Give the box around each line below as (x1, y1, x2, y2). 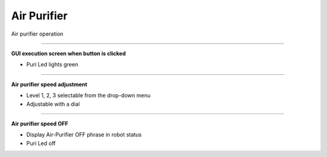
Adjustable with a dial (26, 100, 80, 107)
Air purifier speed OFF (11, 120, 68, 127)
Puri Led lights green (26, 61, 79, 68)
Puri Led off (26, 139, 56, 147)
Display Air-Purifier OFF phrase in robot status (26, 131, 142, 138)
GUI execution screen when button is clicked (11, 50, 126, 57)
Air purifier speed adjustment (11, 80, 88, 88)
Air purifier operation (11, 30, 64, 37)
